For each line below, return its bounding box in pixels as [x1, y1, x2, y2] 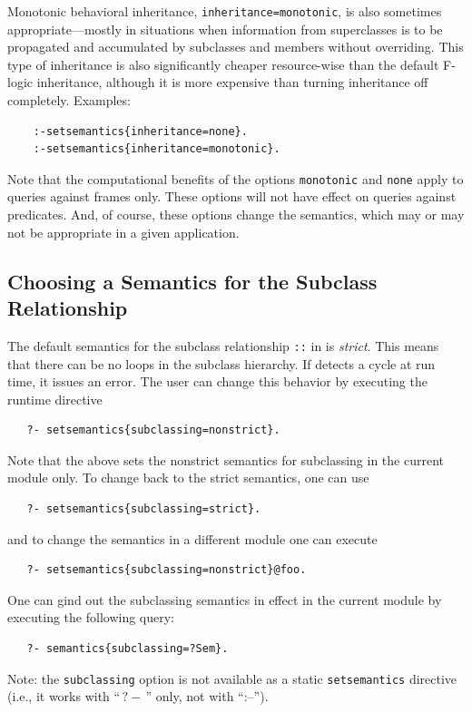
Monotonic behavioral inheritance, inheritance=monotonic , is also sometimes [7, 2, 442, 20]
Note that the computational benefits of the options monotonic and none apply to [7, 169, 464, 188]
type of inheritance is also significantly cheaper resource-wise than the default [7, 54, 439, 73]
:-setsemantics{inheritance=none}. [33, 124, 248, 138]
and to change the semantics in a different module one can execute [7, 529, 378, 548]
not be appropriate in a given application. [7, 222, 240, 241]
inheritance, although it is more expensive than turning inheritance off [36, 73, 428, 92]
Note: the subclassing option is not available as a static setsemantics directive [7, 668, 457, 688]
